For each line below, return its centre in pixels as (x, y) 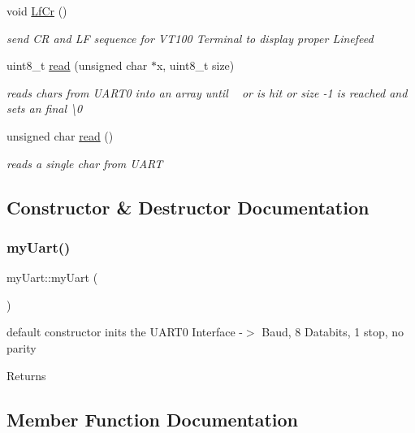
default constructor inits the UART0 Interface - (125, 332)
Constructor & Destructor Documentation (188, 207)
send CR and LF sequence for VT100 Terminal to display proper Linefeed (190, 38)
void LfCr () (37, 11)
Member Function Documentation (153, 419)
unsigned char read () (60, 135)
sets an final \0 (45, 108)
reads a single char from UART (85, 163)
